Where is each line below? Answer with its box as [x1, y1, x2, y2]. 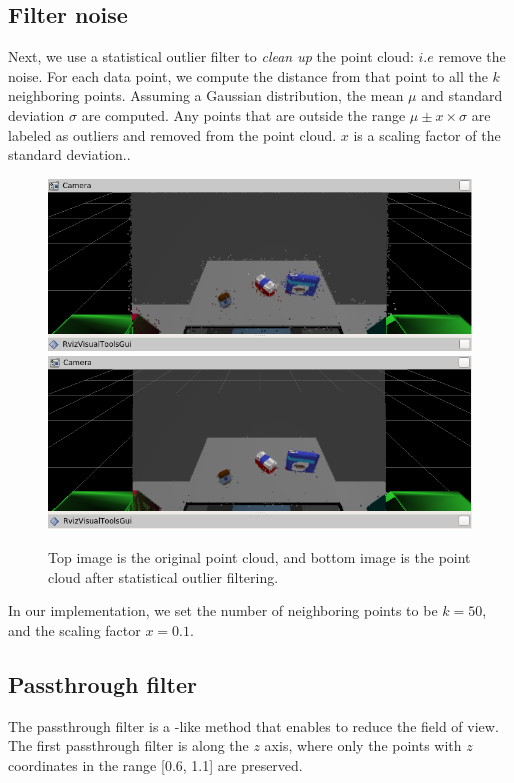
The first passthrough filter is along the [8, 735, 249, 756]
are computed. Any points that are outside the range [81, 104, 406, 125]
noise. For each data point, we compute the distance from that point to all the [8, 65, 488, 86]
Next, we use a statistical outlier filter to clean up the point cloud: [8, 46, 414, 67]
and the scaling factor [8, 619, 141, 640]
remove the [438, 46, 506, 67]
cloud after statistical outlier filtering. [48, 566, 279, 587]
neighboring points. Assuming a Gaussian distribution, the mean [8, 85, 404, 106]
